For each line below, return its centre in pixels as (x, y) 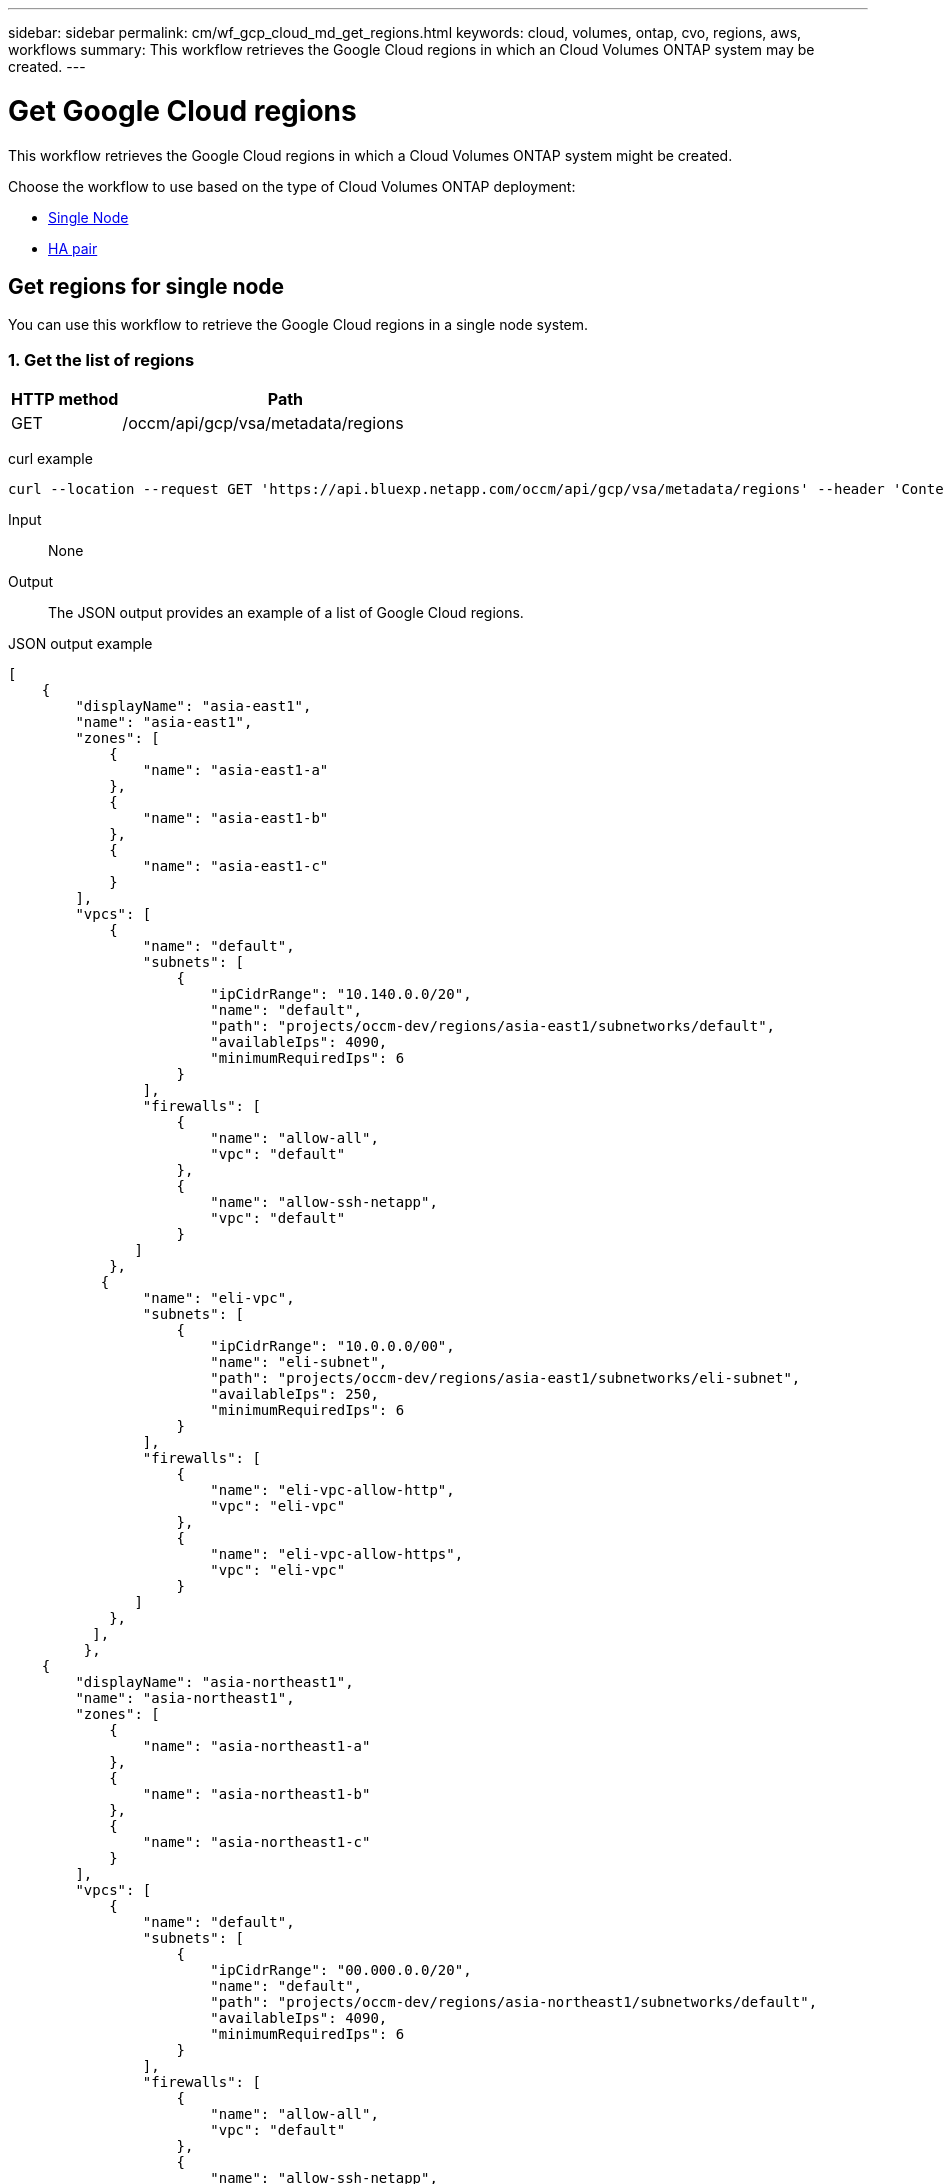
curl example (50, 459)
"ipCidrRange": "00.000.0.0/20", (341, 1970)
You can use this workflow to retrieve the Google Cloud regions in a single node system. (298, 325)
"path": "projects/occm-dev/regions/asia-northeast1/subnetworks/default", (514, 2002)
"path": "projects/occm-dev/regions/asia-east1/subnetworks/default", (493, 1026)
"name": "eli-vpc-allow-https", (337, 1554)
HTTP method (65, 399)
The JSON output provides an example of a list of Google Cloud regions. (286, 613)
